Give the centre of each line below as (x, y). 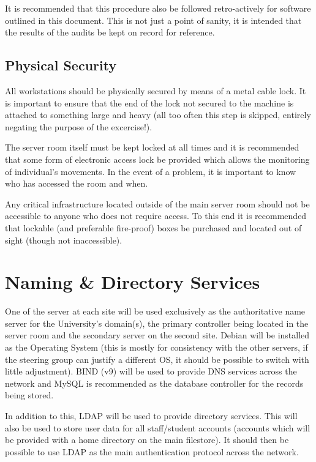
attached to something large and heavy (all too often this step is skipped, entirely (158, 115)
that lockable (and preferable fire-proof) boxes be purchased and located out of (153, 227)
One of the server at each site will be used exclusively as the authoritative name (155, 311)
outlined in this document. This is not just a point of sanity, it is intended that (153, 20)
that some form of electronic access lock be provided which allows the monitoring (157, 159)
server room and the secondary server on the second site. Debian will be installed (157, 335)
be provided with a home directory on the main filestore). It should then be (147, 440)
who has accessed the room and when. (77, 183)
